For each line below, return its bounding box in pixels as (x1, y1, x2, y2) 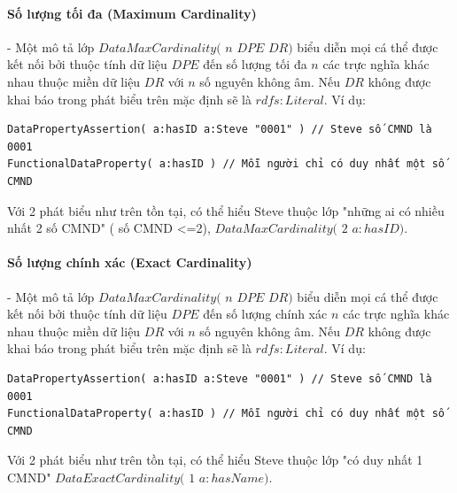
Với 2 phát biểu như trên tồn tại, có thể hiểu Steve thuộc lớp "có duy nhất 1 (7, 451, 423, 469)
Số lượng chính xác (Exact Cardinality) (7, 253, 252, 272)
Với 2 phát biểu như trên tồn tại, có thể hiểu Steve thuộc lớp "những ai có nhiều (7, 201, 445, 220)
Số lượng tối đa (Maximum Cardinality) (7, 4, 257, 22)
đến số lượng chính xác (203, 304, 328, 323)
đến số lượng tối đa (203, 55, 307, 73)
